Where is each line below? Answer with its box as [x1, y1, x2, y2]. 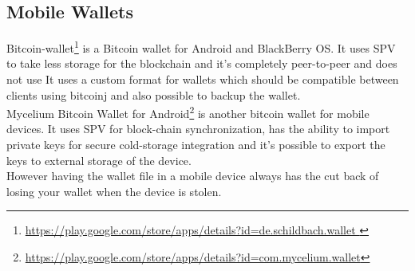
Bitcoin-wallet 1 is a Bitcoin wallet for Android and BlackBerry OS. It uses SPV [6, 37, 396, 56]
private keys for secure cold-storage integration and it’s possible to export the [6, 136, 385, 153]
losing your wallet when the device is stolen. [6, 183, 222, 199]
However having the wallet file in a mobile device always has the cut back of [6, 167, 379, 184]
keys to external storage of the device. [6, 151, 192, 168]
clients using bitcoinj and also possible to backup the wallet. [6, 86, 301, 103]
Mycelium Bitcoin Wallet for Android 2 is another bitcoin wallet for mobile [6, 103, 370, 121]
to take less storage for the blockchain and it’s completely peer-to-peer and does [6, 55, 397, 72]
